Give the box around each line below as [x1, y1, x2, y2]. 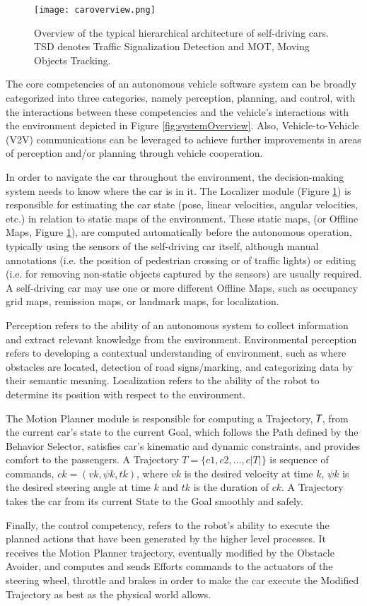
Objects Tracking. [34, 52, 111, 67]
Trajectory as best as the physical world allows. [6, 586, 211, 601]
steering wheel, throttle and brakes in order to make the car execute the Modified [6, 573, 359, 588]
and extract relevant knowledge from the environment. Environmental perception [6, 331, 357, 346]
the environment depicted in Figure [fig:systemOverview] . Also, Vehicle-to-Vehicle [6, 118, 359, 133]
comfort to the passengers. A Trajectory [6, 452, 179, 467]
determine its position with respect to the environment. [6, 386, 246, 401]
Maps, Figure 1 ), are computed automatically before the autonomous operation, [6, 225, 352, 239]
